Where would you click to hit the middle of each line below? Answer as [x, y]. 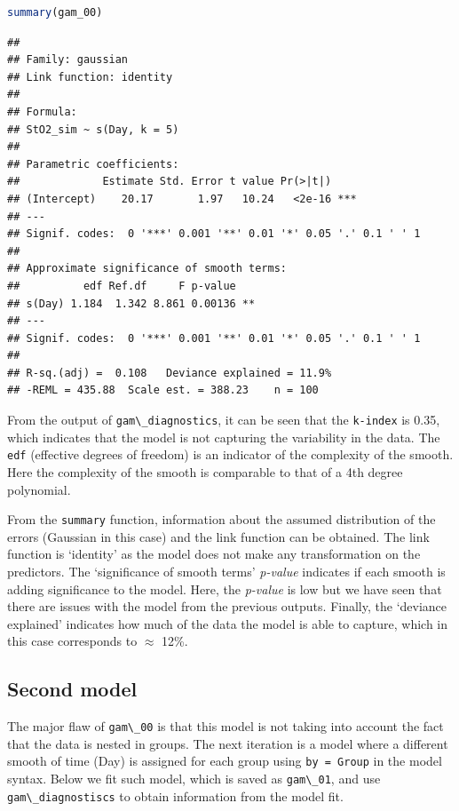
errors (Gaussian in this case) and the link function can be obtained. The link [218, 536]
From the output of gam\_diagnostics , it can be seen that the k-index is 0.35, [224, 420]
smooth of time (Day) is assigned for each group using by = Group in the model [225, 761]
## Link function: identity [90, 77]
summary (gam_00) [55, 12]
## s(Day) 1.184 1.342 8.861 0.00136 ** [131, 303]
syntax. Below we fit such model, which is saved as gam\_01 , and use [194, 779]
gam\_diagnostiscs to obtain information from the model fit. [175, 795]
